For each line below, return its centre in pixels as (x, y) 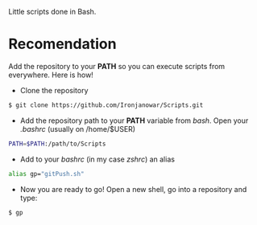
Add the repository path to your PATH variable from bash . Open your (134, 121)
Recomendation (62, 44)
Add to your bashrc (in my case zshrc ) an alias (97, 159)
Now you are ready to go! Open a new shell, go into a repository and (133, 189)
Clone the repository (54, 90)
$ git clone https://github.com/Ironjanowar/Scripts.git (106, 105)
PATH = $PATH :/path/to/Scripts (57, 144)
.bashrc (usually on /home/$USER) (77, 129)
